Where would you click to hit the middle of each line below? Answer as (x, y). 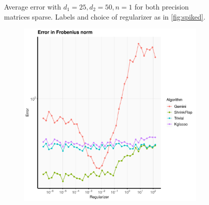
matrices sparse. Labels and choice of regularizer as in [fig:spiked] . (105, 16)
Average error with (33, 7)
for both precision (162, 7)
